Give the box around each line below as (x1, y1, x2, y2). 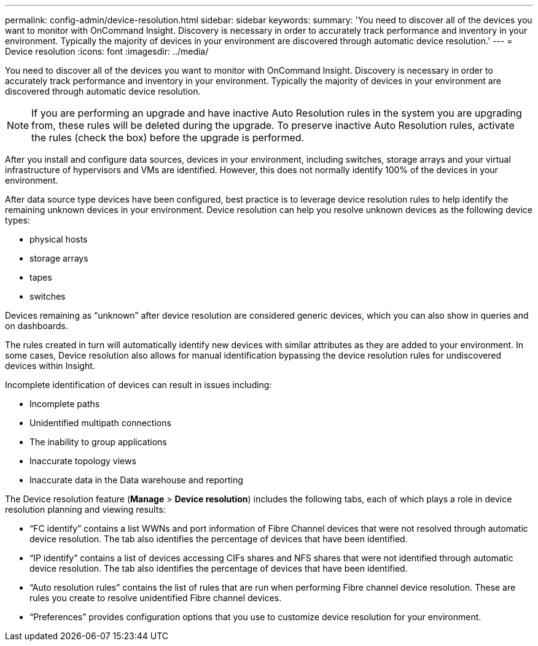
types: (5, 215, 30, 225)
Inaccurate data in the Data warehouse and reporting (29, 475, 243, 485)
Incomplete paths (29, 399, 100, 409)
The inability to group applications (29, 437, 167, 447)
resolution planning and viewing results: (5, 504, 166, 515)
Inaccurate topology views (29, 456, 136, 466)
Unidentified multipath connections (29, 418, 171, 428)
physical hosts (29, 234, 88, 244)
